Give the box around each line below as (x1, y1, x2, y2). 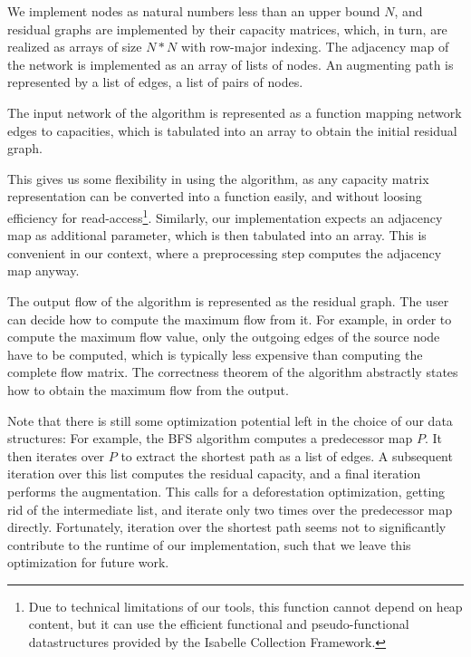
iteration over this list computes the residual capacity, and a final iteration (7, 464, 421, 483)
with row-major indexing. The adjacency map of (180, 37, 449, 56)
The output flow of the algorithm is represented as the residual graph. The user (7, 291, 449, 310)
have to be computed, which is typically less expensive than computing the (7, 344, 423, 363)
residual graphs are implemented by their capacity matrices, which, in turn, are (7, 19, 447, 38)
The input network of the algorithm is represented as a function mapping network (7, 102, 462, 121)
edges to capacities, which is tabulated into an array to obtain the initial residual (7, 121, 457, 140)
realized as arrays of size (7, 37, 142, 56)
